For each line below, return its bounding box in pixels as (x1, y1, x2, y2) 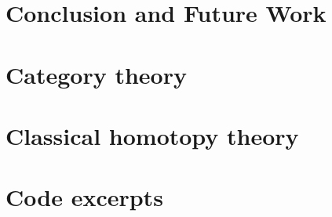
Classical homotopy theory (5, 119, 299, 151)
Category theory (5, 58, 187, 90)
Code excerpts (5, 181, 163, 213)
